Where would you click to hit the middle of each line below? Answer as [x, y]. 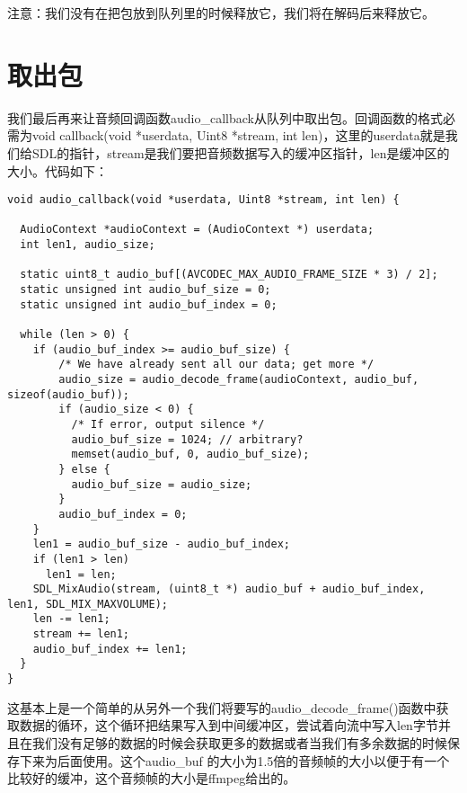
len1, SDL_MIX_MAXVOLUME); [88, 604]
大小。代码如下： [57, 170]
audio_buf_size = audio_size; [162, 484]
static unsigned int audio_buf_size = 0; [145, 290]
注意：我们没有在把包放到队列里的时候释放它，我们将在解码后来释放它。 [221, 13]
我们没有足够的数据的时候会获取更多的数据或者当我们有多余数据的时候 [239, 742]
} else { [84, 469]
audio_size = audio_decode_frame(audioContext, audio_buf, [239, 379]
